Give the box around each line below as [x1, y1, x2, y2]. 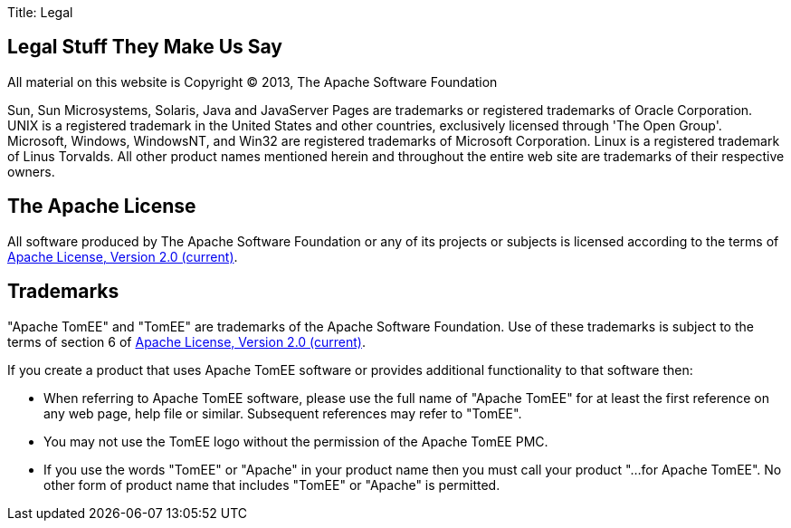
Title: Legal [7, 5, 73, 20]
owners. [7, 163, 55, 179]
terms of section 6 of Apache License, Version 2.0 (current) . [7, 333, 367, 350]
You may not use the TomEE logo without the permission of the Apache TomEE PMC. [43, 433, 548, 449]
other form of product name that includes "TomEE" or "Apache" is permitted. [43, 476, 500, 493]
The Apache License [7, 195, 196, 218]
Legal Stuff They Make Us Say [7, 35, 282, 59]
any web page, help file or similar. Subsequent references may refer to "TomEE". [43, 405, 522, 421]
